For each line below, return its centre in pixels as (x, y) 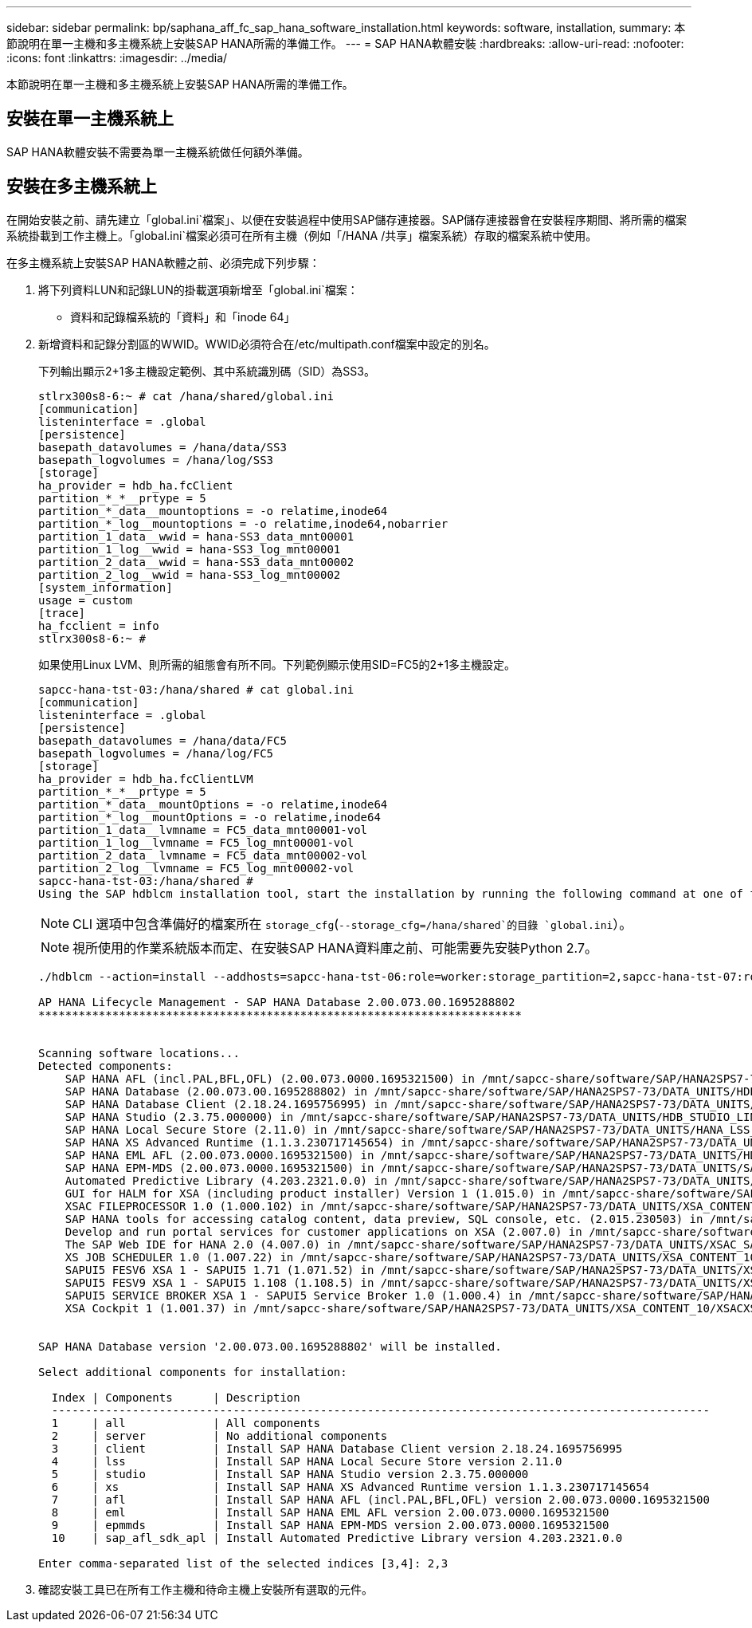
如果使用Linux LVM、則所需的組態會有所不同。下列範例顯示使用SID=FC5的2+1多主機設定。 (277, 664)
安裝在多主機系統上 (82, 187)
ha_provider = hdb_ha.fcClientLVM (146, 779)
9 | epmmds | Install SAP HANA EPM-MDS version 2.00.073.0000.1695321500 (330, 1525)
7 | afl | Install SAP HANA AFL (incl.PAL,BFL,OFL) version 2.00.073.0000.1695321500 (380, 1499)
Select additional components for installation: (193, 1372)
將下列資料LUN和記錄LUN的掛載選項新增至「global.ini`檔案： (198, 289)
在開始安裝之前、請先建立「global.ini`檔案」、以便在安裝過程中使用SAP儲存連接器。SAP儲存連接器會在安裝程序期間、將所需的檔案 (347, 219)
